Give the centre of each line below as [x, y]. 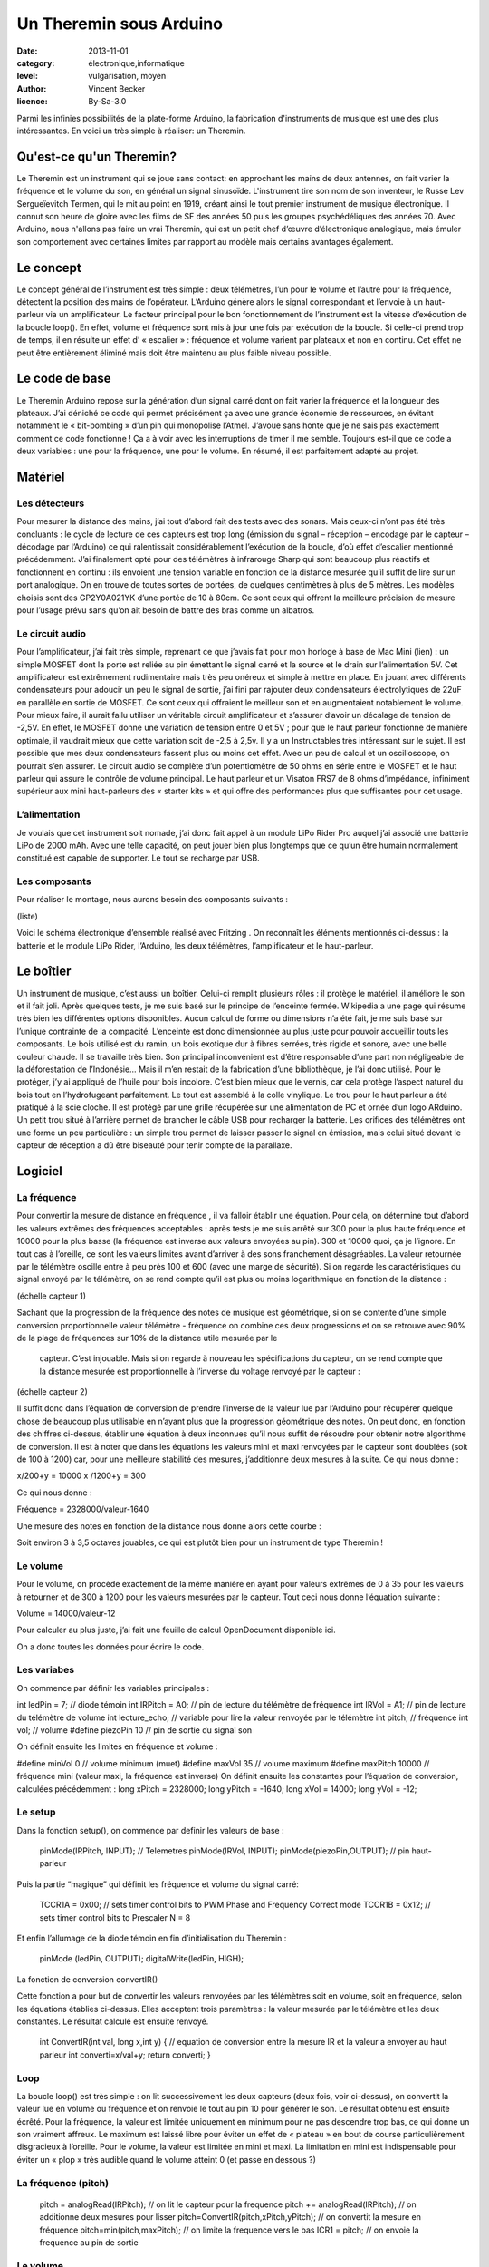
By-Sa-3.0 [107, 102]
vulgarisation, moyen [127, 76]
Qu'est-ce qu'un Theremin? [96, 156]
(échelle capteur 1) [51, 1296]
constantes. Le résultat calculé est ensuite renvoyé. [113, 2021]
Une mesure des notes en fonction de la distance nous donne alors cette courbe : [169, 1526]
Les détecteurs [51, 503]
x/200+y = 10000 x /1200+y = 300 [81, 1476]
